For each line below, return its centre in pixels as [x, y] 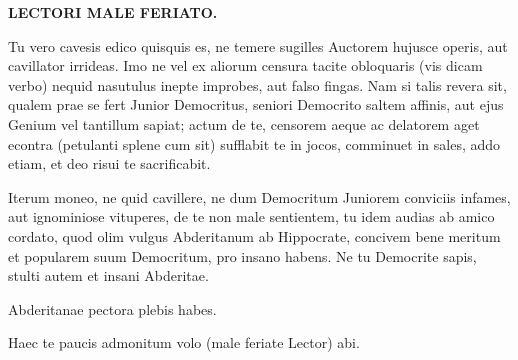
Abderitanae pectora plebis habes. [112, 308]
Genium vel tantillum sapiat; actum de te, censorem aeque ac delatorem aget [244, 123]
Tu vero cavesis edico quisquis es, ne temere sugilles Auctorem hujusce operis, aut [258, 45]
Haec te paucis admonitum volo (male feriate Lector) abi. [184, 342]
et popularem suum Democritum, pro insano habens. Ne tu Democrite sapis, [242, 255]
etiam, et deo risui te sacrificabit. [109, 163]
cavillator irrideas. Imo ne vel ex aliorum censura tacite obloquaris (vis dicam [245, 65]
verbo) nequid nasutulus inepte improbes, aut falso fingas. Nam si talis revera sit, [257, 84]
